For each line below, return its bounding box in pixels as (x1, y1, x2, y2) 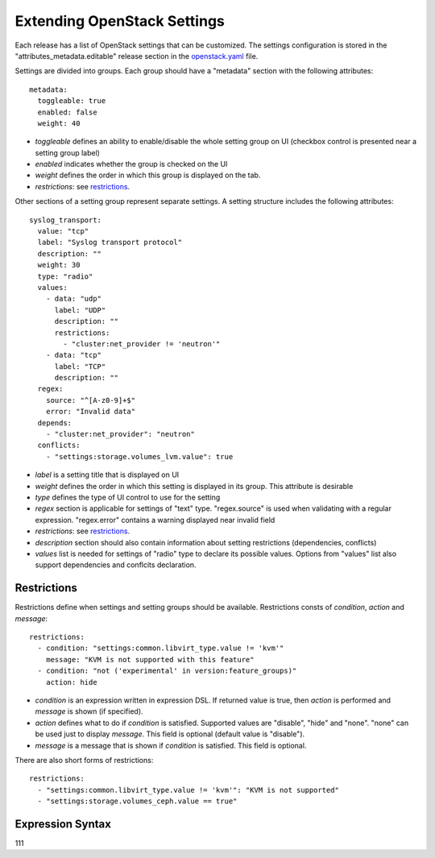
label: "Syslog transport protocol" (37, 238, 183, 247)
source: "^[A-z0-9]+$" (45, 396, 136, 404)
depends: (37, 418, 72, 427)
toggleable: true (37, 97, 106, 106)
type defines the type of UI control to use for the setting (35, 492, 221, 502)
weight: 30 (37, 260, 81, 270)
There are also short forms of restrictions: (14, 755, 154, 765)
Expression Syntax (14, 817, 112, 831)
